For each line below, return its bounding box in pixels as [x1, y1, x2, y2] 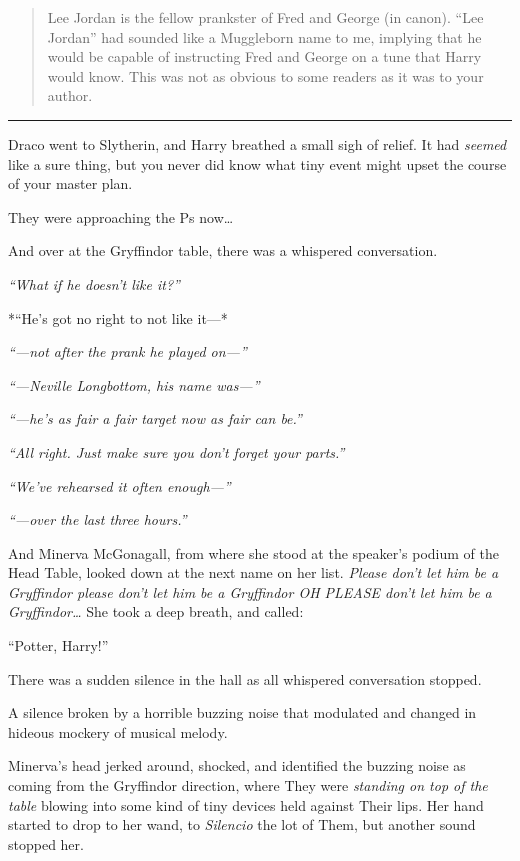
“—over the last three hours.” [8, 509, 187, 530]
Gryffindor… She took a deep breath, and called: [8, 601, 304, 622]
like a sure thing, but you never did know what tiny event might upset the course [8, 153, 507, 174]
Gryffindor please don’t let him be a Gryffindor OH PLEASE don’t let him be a [8, 581, 492, 602]
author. [47, 85, 93, 106]
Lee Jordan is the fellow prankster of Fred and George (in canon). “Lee [47, 7, 484, 27]
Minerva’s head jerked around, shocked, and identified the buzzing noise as [8, 755, 466, 776]
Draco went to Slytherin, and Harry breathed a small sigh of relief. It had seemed [8, 133, 507, 154]
